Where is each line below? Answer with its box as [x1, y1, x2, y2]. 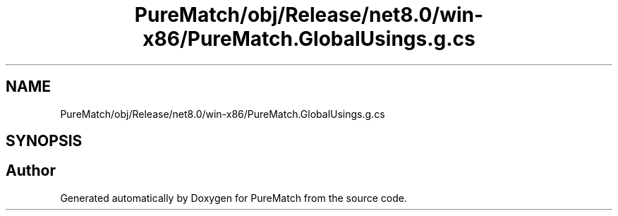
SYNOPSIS [6, 132, 83, 150]
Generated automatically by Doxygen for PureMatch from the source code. [60, 191, 407, 204]
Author [6, 162, 56, 180]
